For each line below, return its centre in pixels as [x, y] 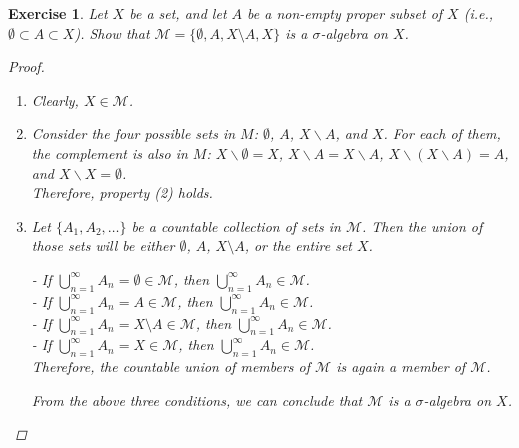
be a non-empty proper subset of [345, 13]
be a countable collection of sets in [236, 225]
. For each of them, [442, 133]
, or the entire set [298, 245]
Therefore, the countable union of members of [171, 366]
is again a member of [401, 366]
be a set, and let [178, 13]
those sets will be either [103, 245]
